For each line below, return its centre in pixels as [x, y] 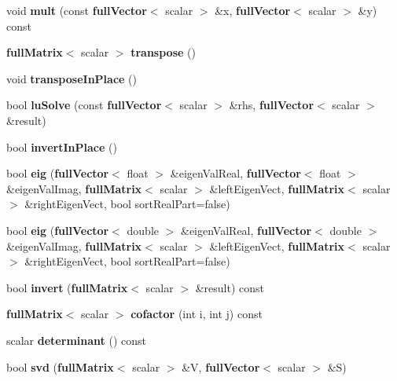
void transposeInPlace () [72, 78]
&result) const [230, 287]
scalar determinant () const [76, 340]
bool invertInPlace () [62, 147]
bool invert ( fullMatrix [67, 287]
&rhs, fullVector [272, 105]
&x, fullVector [253, 10]
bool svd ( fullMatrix [60, 366]
